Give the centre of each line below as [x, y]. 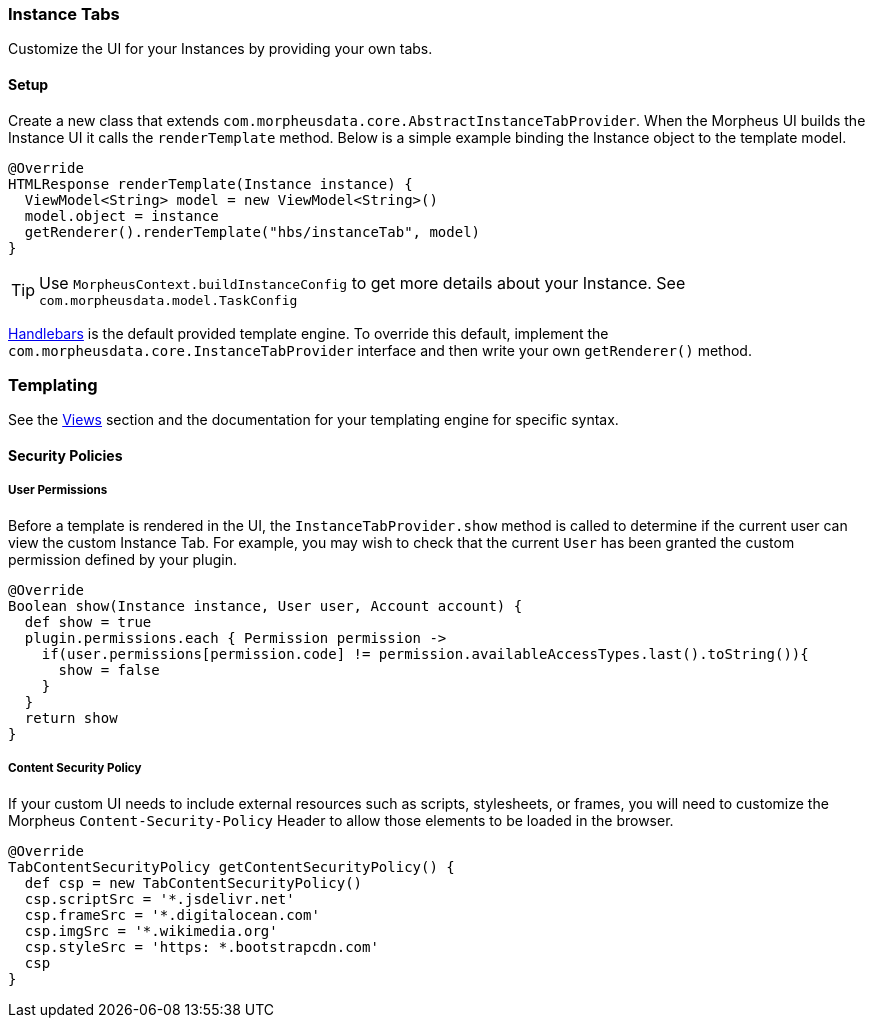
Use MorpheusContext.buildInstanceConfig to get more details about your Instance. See [362, 282]
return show [71, 717]
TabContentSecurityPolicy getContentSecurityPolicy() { [231, 866]
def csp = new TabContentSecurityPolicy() [193, 882]
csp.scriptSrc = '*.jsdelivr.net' [159, 898]
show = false [109, 669]
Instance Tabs [64, 14]
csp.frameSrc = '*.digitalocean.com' [172, 914]
